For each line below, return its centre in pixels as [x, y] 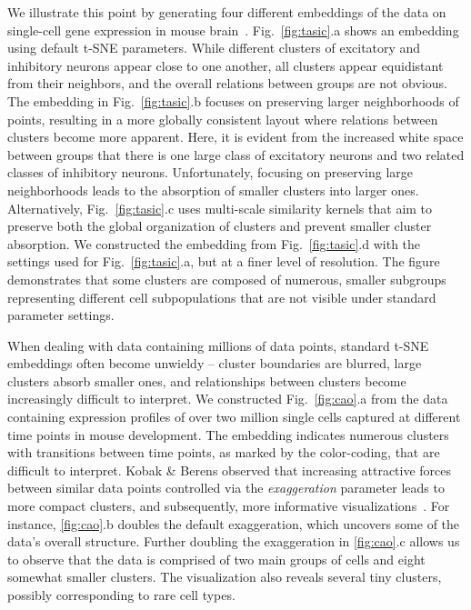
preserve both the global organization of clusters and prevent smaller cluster [220, 226]
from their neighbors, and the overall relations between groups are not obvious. [227, 83]
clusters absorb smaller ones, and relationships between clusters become [207, 380]
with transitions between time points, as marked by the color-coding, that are [224, 452]
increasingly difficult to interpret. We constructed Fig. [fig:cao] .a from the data [228, 399]
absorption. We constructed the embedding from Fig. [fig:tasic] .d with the [214, 243]
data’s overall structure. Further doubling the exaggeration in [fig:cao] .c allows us [234, 541]
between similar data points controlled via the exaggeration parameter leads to [226, 488]
